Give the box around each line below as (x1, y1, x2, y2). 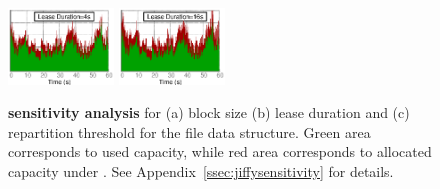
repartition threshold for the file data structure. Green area (8, 121, 371, 142)
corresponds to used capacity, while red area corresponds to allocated (8, 141, 432, 162)
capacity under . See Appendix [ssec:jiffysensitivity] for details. (8, 161, 394, 182)
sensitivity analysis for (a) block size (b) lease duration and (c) (8, 102, 410, 123)
